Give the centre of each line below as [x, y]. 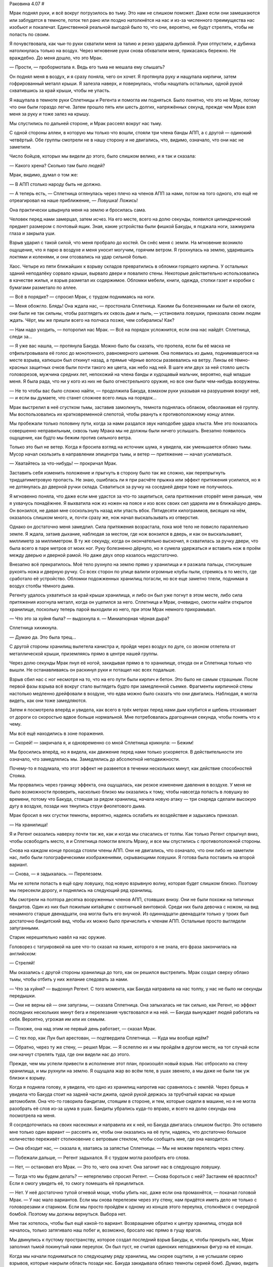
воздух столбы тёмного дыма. [42, 586]
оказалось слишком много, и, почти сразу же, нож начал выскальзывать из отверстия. [104, 517]
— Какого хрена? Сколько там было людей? [57, 165]
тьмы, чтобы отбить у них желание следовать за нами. [69, 979]
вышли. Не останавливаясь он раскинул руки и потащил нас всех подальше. [93, 670]
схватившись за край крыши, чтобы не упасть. [60, 91]
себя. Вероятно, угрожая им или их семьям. [58, 1019]
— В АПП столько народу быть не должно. [56, 184]
